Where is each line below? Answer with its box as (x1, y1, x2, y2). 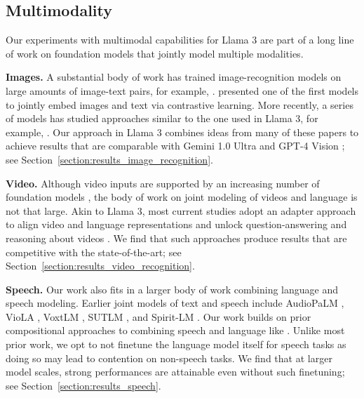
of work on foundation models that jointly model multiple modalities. (6, 46, 304, 60)
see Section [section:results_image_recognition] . (6, 152, 213, 166)
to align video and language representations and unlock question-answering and (6, 217, 347, 232)
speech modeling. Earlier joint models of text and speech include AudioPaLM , (6, 296, 344, 310)
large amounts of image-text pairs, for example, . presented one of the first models (6, 83, 359, 98)
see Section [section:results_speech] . (6, 378, 161, 392)
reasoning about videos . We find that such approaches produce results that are (6, 230, 347, 245)
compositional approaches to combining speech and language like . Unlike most (6, 323, 345, 338)
